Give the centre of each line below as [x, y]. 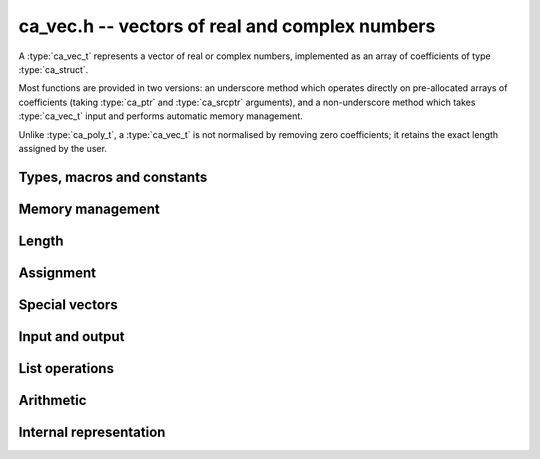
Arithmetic [52, 400]
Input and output [71, 336]
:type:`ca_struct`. [53, 69]
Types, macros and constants [113, 176]
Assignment [57, 272]
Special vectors [68, 304]
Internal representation [92, 431]
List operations [66, 368]
